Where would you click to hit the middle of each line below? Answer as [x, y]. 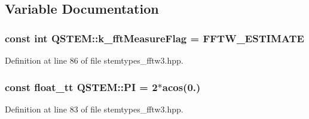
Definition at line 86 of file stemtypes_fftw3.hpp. [94, 60]
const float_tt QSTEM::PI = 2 [81, 87]
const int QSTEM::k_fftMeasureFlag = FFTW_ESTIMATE [154, 38]
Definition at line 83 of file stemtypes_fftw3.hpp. [94, 109]
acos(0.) [181, 87]
